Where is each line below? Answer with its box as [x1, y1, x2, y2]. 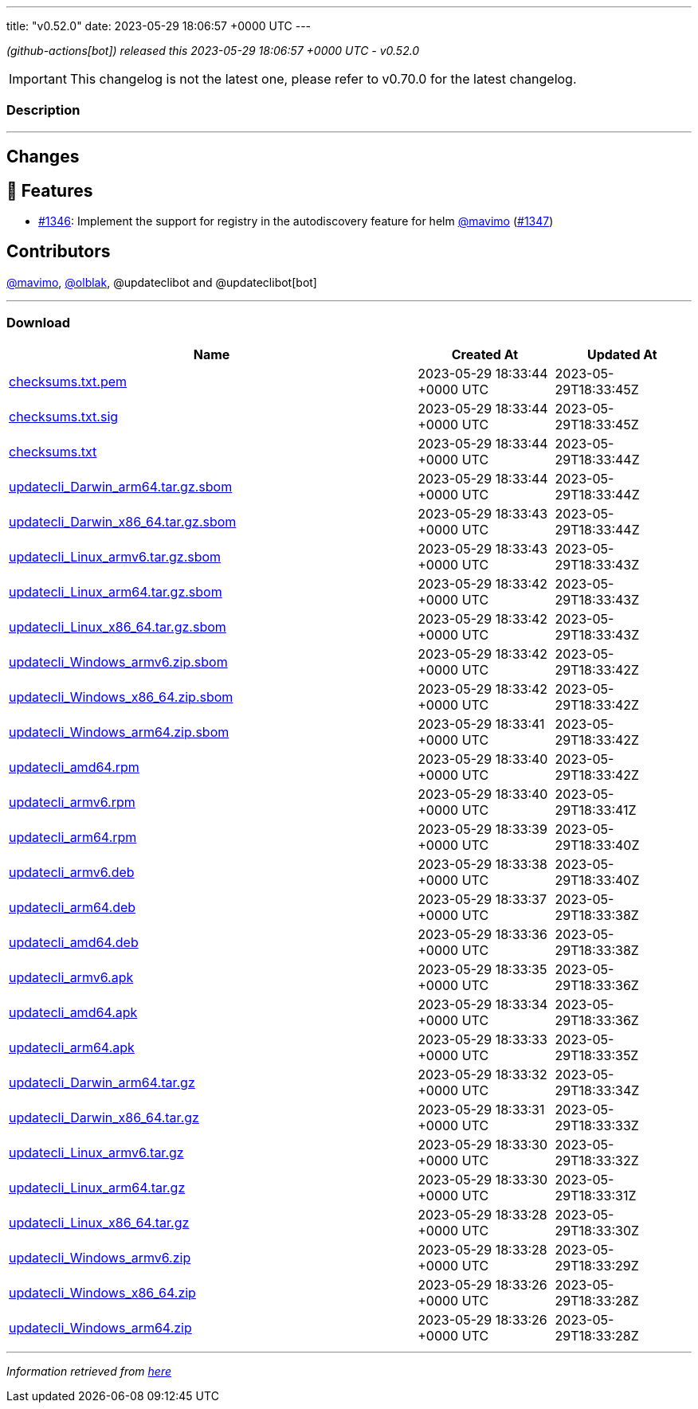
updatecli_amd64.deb [9, 933, 139, 950]
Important [9, 71, 67, 87]
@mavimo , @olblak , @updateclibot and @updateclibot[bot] [6, 275, 317, 289]
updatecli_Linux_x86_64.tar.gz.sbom [9, 618, 226, 635]
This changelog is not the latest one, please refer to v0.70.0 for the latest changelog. [69, 71, 577, 87]
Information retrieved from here [6, 1364, 172, 1378]
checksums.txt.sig [9, 408, 119, 425]
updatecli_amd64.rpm [9, 758, 139, 775]
